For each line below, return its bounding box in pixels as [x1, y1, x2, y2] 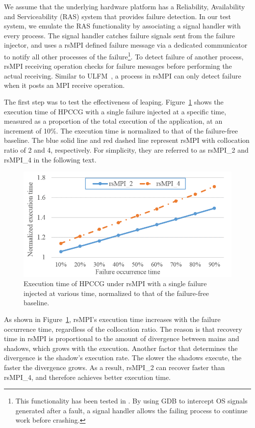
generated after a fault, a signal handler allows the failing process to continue [15, 405, 248, 415]
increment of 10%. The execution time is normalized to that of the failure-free [4, 125, 238, 135]
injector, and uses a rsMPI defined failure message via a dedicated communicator [4, 40, 248, 50]
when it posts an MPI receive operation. [4, 80, 125, 90]
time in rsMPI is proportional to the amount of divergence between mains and [4, 333, 239, 344]
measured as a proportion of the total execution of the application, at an [4, 116, 223, 126]
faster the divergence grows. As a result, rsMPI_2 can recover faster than [4, 362, 225, 372]
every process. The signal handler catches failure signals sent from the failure [4, 30, 235, 40]
